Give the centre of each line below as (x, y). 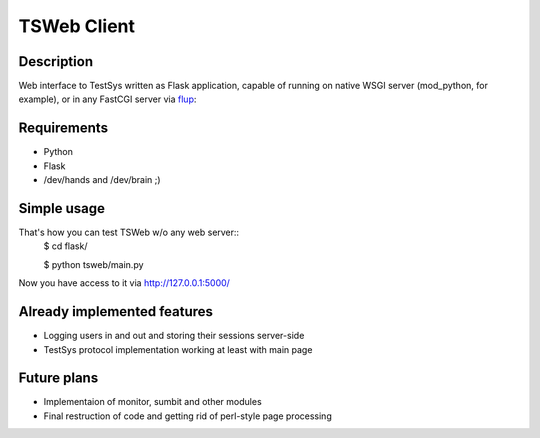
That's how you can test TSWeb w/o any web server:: (129, 232)
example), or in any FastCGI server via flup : (107, 99)
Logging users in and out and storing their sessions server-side (174, 336)
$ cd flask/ (65, 246)
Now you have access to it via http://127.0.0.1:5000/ (124, 283)
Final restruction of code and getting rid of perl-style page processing (187, 416)
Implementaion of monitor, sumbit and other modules (152, 402)
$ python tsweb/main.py (93, 264)
